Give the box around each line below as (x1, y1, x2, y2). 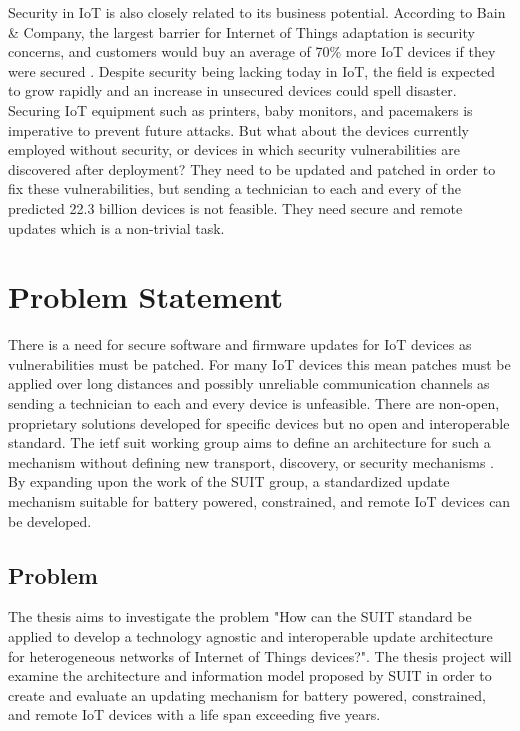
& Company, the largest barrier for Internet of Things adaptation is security (8, 21, 475, 42)
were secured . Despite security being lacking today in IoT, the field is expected (8, 60, 496, 81)
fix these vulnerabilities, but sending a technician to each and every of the (8, 178, 461, 199)
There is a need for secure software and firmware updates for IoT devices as (8, 334, 472, 355)
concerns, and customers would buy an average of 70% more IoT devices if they (8, 41, 496, 62)
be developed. (8, 510, 92, 531)
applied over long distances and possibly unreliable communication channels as (8, 373, 490, 394)
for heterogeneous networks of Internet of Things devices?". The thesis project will (8, 645, 512, 666)
